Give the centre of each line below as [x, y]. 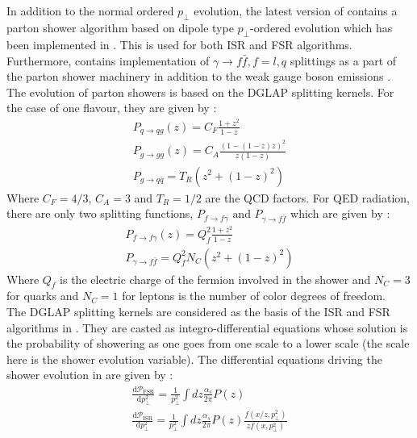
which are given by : [340, 213]
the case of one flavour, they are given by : [112, 108]
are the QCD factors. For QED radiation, [307, 197]
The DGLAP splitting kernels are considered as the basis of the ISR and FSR [198, 311]
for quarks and [43, 296]
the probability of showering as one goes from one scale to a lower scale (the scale [208, 343]
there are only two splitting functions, [100, 213]
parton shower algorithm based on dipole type [120, 28]
